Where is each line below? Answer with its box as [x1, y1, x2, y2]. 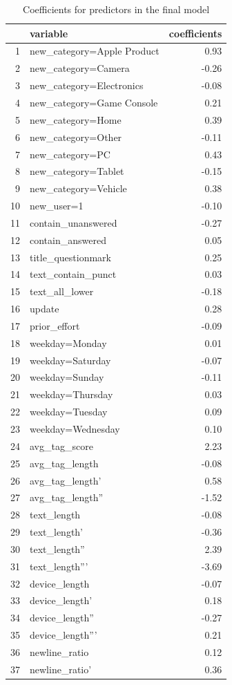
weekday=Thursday [30, 387, 113, 402]
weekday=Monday [30, 335, 107, 350]
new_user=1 [30, 198, 84, 213]
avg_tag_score [30, 438, 93, 453]
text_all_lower [30, 284, 94, 299]
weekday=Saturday [30, 353, 111, 367]
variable [30, 26, 68, 40]
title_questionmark [30, 250, 111, 264]
